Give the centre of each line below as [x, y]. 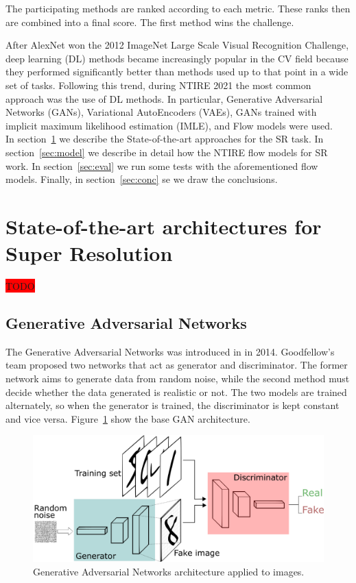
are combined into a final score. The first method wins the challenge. [150, 22]
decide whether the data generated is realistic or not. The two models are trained [176, 392]
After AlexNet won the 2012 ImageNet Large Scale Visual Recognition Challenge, [177, 45]
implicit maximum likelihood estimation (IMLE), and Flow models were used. [169, 125]
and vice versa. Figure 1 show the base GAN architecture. [128, 418]
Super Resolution [89, 253]
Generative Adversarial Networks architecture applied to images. [169, 571]
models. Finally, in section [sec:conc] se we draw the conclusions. [142, 179]
